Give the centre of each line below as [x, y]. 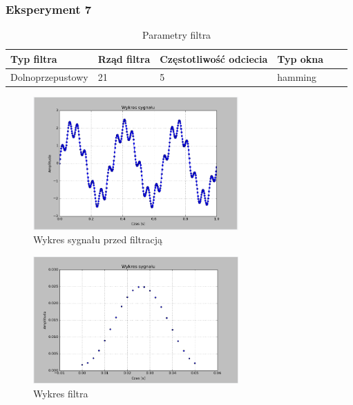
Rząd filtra [124, 58]
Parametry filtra [177, 35]
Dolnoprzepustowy [49, 76]
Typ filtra [34, 58]
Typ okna [300, 58]
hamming [297, 76]
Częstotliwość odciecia [214, 58]
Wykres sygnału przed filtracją [98, 239]
